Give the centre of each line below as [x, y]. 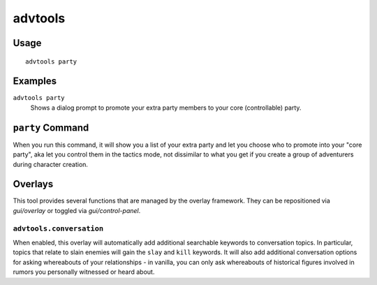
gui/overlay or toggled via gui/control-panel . [77, 210]
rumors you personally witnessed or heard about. [84, 272]
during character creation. [51, 164]
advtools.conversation [58, 228]
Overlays [33, 184]
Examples [35, 81]
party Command [51, 127]
